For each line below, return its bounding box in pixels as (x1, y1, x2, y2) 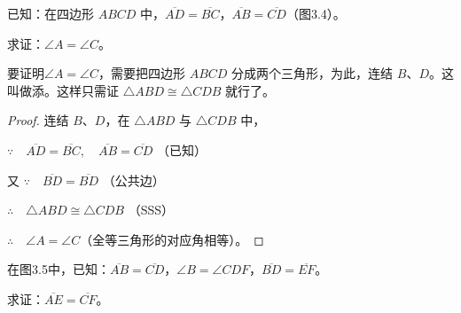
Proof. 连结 (7, 111, 69, 129)
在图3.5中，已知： (7, 260, 110, 278)
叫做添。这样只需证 (7, 81, 119, 99)
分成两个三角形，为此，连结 (231, 64, 394, 82)
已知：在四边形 (7, 4, 94, 22)
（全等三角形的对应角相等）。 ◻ (80, 230, 264, 248)
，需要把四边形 (98, 64, 185, 82)
